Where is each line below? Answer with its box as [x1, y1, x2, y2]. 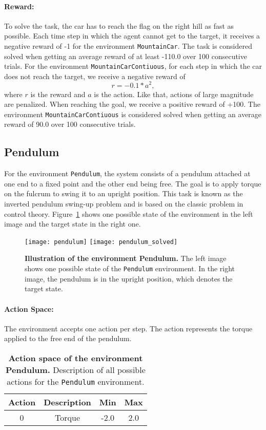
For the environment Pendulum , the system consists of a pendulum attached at [4, 168, 251, 179]
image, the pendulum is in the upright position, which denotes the [25, 273, 233, 284]
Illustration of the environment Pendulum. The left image [25, 253, 227, 264]
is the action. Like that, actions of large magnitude [94, 88, 254, 99]
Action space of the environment [8, 351, 143, 364]
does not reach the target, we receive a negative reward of [4, 70, 186, 81]
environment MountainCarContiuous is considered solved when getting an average [4, 108, 262, 119]
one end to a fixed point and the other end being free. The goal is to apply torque [4, 178, 261, 189]
